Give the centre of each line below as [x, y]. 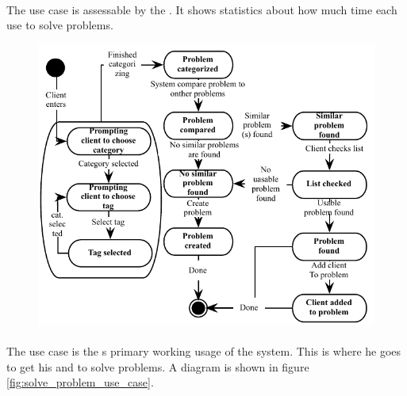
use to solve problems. [60, 25]
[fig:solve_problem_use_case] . [80, 382]
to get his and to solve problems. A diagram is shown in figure [158, 366]
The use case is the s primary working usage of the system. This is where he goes [204, 351]
